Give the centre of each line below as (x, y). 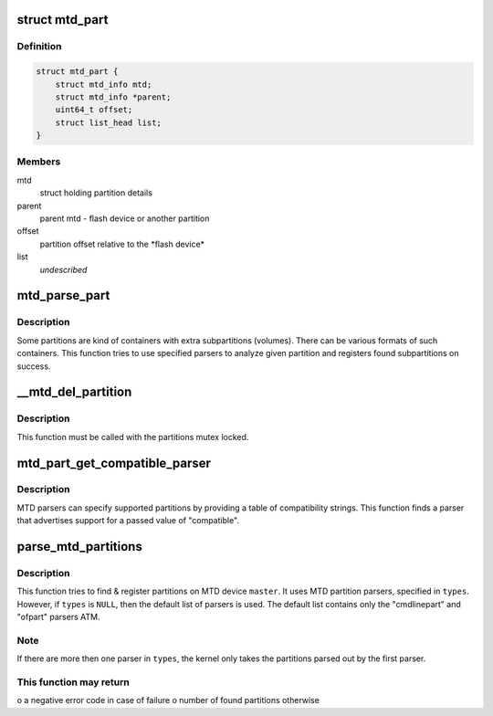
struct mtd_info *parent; (113, 97)
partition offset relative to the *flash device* (122, 244)
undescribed (63, 269)
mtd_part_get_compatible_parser (114, 463)
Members (39, 162)
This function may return (73, 682)
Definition (39, 47)
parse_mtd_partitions (80, 547)
